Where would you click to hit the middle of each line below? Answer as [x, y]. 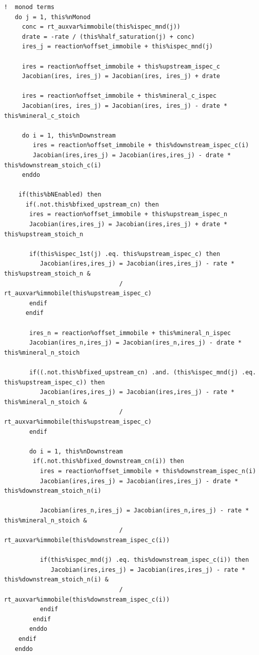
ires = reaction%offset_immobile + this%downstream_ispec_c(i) [141, 145]
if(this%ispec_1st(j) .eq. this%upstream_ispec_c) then [125, 254]
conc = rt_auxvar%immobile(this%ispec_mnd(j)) [101, 27]
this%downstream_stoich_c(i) [53, 165]
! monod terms [29, 7]
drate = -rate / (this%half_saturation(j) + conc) [108, 37]
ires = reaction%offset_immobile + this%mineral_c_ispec [119, 96]
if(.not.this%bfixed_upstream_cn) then [92, 204]
